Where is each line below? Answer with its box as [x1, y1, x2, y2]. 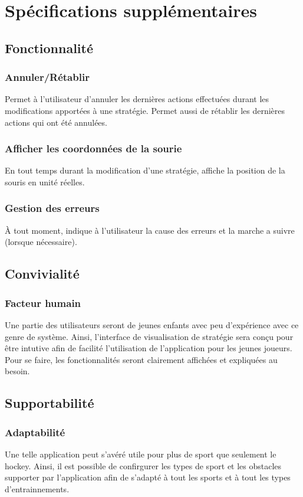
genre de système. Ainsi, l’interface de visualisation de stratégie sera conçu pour [5, 330, 294, 342]
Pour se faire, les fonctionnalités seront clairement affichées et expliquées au [5, 353, 278, 365]
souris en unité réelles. [5, 175, 85, 188]
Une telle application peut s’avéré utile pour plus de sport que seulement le [5, 447, 276, 460]
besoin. [5, 365, 30, 377]
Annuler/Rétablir [5, 70, 90, 84]
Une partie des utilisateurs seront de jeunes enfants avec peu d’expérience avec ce [5, 318, 299, 331]
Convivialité [5, 264, 80, 283]
